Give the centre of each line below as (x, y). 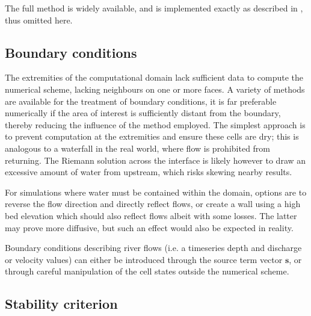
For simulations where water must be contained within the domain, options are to (156, 192)
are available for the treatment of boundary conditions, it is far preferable (141, 101)
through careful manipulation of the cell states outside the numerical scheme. (147, 271)
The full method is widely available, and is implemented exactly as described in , (154, 8)
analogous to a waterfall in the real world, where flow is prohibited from (138, 148)
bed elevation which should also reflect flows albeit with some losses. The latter (151, 215)
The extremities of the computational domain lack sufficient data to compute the (154, 77)
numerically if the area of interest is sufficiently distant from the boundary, (143, 113)
